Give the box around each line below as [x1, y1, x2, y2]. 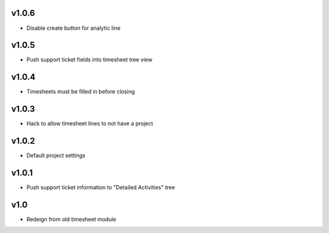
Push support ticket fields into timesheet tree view [26, 56, 152, 63]
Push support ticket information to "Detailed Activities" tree [26, 184, 175, 191]
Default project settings [26, 152, 85, 159]
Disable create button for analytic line [26, 24, 121, 32]
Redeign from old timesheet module [26, 215, 116, 223]
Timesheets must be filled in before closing [26, 88, 135, 96]
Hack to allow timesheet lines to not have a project [26, 120, 154, 127]
